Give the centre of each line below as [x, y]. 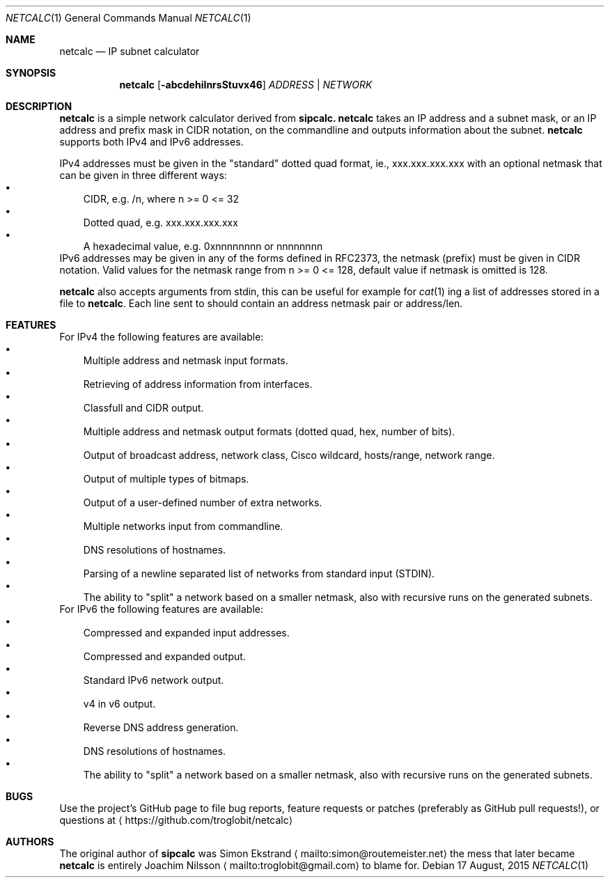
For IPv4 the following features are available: [162, 337]
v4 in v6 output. [119, 704]
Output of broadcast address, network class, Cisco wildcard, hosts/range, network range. [289, 455]
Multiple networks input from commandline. [183, 526]
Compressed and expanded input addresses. [186, 633]
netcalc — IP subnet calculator [130, 51]
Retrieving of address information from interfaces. [198, 384]
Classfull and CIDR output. [143, 408]
